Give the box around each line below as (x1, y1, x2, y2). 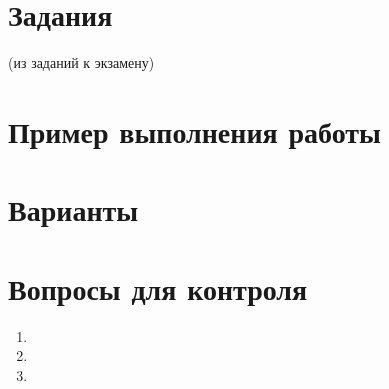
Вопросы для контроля (8, 267, 308, 308)
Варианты (8, 189, 139, 230)
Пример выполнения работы (8, 110, 381, 151)
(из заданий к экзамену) (8, 52, 155, 73)
